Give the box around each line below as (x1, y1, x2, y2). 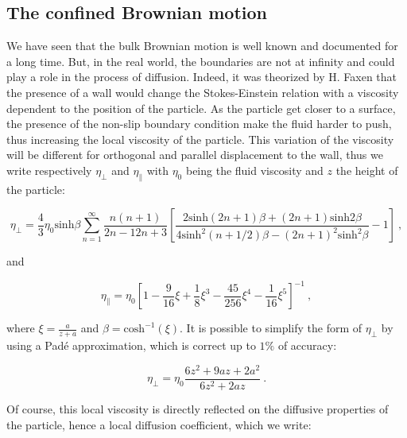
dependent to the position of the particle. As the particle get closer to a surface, (6, 99, 396, 116)
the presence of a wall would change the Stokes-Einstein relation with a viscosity (6, 83, 399, 100)
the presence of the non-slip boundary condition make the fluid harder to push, (6, 115, 392, 132)
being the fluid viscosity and (185, 161, 324, 178)
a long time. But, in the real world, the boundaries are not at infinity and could (6, 52, 395, 69)
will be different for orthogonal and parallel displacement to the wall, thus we (6, 146, 383, 163)
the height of (335, 161, 398, 178)
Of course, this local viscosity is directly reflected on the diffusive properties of (6, 401, 389, 417)
